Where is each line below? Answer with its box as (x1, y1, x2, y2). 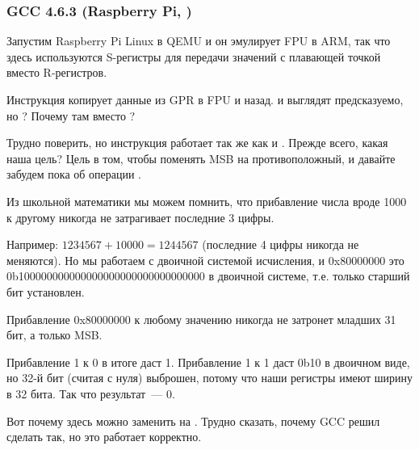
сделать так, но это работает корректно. (6, 428, 202, 445)
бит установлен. (6, 283, 85, 300)
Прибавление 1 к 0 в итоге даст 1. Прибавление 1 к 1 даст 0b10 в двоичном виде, (6, 353, 410, 370)
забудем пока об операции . (6, 166, 142, 183)
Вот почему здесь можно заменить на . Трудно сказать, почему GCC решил (6, 412, 380, 429)
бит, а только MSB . (6, 326, 103, 343)
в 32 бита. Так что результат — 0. (6, 385, 175, 402)
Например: (6, 236, 59, 253)
